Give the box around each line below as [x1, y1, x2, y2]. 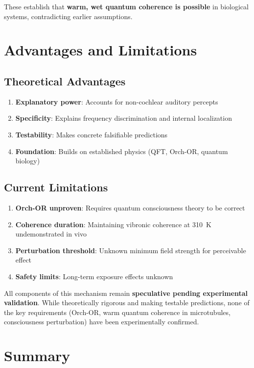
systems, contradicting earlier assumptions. [4, 11, 133, 21]
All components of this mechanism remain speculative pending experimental [4, 288, 248, 298]
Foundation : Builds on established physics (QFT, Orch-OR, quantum [15, 146, 228, 156]
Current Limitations [4, 180, 108, 195]
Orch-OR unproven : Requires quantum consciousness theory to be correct [15, 202, 245, 212]
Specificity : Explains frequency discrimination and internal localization [15, 113, 232, 123]
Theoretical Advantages [4, 73, 126, 88]
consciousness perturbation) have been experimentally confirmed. [4, 316, 199, 327]
